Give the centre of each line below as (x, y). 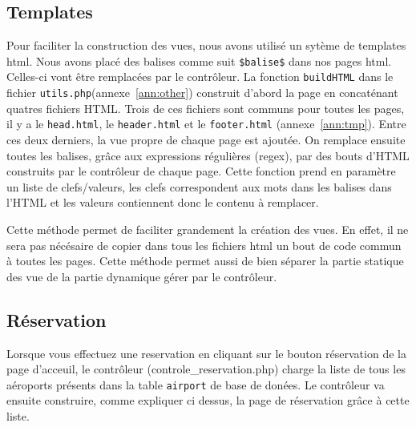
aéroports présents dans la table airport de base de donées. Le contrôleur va (196, 384)
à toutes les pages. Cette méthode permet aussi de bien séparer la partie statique (205, 261)
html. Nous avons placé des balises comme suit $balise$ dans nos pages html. (199, 60)
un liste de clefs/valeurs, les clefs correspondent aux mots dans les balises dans (199, 186)
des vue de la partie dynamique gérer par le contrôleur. (142, 276)
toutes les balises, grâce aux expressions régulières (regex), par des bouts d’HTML (208, 155)
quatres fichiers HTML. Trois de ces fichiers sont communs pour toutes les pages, (206, 108)
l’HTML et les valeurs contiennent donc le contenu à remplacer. (163, 202)
